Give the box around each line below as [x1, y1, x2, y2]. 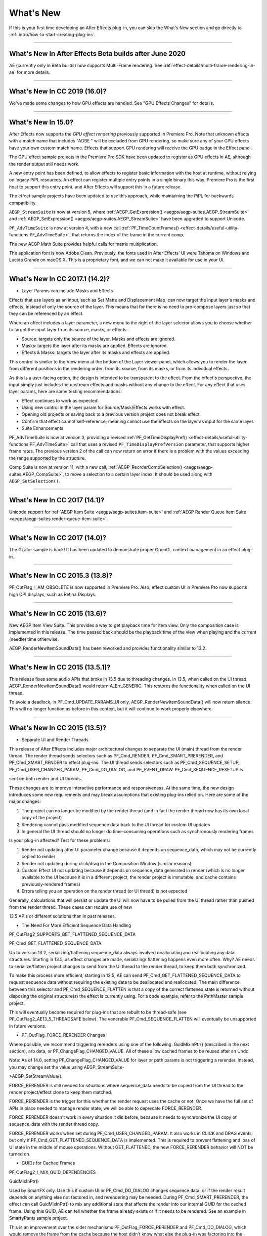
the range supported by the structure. [9, 455, 86, 461]
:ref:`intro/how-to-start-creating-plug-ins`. [9, 31, 96, 37]
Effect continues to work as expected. [21, 397, 99, 403]
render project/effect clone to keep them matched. [9, 1089, 112, 1095]
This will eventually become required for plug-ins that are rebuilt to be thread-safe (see [9, 1009, 187, 1015]
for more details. [16, 69, 50, 75]
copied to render [21, 853, 56, 860]
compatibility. [9, 200, 37, 206]
